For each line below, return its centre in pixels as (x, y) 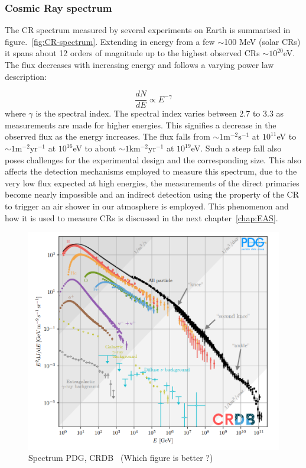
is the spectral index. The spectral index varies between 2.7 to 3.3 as (160, 113)
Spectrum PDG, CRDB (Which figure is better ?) (121, 458)
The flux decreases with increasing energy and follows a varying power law (139, 64)
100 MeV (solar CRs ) (262, 41)
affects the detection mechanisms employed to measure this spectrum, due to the (151, 171)
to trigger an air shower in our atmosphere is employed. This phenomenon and (147, 206)
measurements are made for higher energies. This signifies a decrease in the (141, 125)
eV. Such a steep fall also (236, 148)
